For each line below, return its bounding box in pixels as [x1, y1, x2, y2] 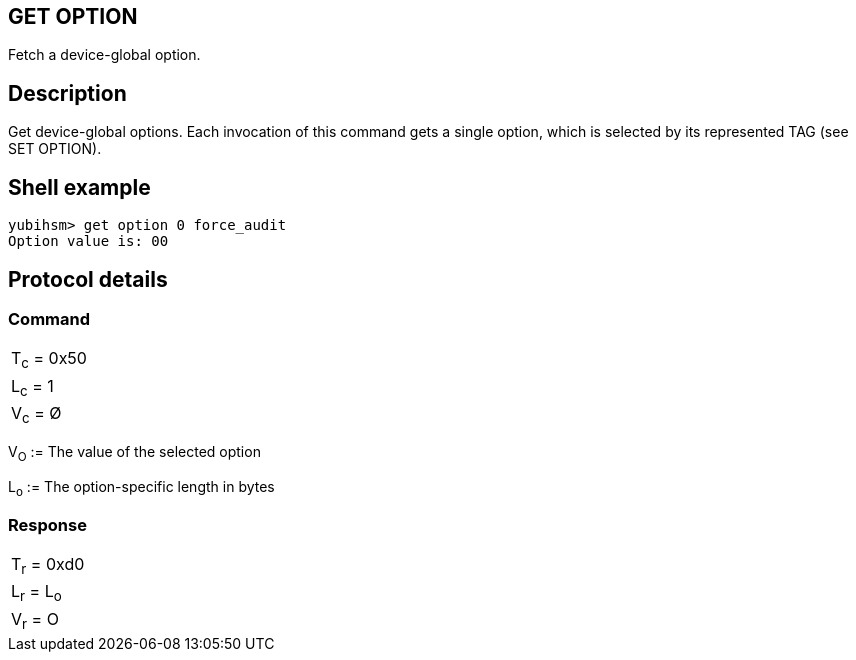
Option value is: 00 [8, 233, 169, 250]
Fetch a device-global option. [8, 46, 201, 64]
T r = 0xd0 [11, 554, 85, 578]
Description [8, 80, 127, 106]
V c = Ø [11, 402, 62, 426]
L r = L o [11, 581, 62, 605]
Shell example [8, 174, 151, 200]
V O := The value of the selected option [8, 442, 261, 464]
